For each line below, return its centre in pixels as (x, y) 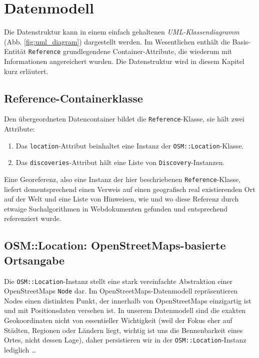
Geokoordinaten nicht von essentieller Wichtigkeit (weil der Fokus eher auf (118, 320)
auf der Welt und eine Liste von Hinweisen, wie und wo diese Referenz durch (121, 199)
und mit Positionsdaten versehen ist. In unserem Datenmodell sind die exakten (125, 310)
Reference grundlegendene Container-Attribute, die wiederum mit (130, 51)
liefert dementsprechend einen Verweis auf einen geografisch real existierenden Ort (130, 189)
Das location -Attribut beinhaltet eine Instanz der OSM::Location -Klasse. (130, 145)
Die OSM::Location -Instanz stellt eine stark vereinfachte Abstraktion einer (118, 281)
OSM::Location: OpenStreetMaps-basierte (115, 245)
